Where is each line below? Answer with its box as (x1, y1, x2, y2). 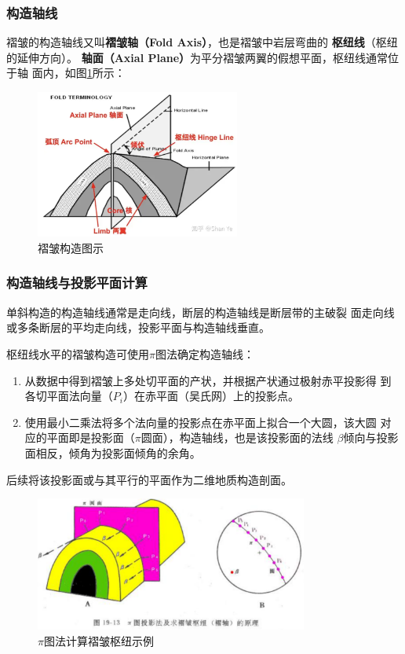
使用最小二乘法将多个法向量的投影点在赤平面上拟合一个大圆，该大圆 (24, 413, 377, 430)
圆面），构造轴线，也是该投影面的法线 (140, 429, 334, 446)
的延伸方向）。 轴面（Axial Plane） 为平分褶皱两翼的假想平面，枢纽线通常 (6, 49, 389, 65)
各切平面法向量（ (24, 388, 113, 404)
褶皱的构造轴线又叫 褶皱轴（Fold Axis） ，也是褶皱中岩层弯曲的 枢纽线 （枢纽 (6, 34, 398, 50)
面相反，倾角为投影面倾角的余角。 (24, 444, 201, 461)
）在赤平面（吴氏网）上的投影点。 (122, 388, 299, 404)
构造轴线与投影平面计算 (6, 273, 148, 292)
